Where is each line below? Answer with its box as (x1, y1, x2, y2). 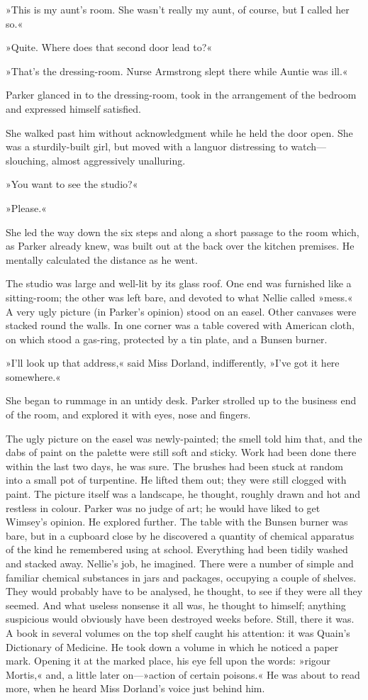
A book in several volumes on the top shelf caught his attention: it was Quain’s (6, 625, 350, 640)
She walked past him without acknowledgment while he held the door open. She (6, 125, 353, 140)
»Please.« (6, 200, 47, 215)
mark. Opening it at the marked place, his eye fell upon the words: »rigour (6, 653, 331, 668)
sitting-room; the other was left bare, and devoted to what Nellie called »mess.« (6, 289, 353, 304)
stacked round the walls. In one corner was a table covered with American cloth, (6, 318, 355, 333)
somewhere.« (6, 369, 61, 384)
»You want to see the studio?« (6, 177, 138, 191)
